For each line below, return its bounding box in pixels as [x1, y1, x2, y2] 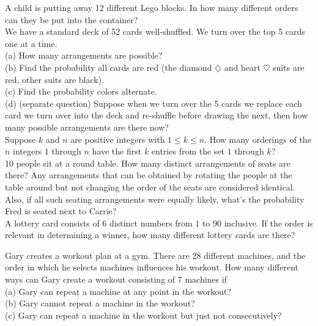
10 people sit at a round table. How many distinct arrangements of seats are [5, 156, 290, 169]
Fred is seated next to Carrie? [5, 205, 117, 217]
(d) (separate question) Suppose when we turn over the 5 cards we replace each [5, 96, 302, 109]
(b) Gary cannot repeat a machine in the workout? [5, 297, 195, 310]
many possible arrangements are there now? [5, 120, 169, 133]
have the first [92, 145, 142, 158]
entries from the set [151, 145, 225, 158]
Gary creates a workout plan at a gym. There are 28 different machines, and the [5, 248, 306, 261]
